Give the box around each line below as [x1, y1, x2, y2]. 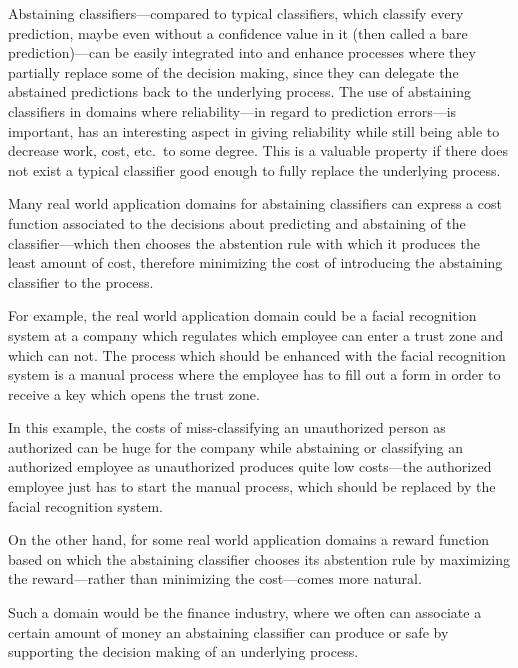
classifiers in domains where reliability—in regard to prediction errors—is [8, 100, 457, 121]
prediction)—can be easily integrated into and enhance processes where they [8, 42, 476, 63]
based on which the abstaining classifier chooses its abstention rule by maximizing [8, 548, 510, 569]
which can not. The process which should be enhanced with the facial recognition [8, 344, 506, 365]
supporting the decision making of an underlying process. [8, 641, 359, 662]
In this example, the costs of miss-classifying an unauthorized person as [8, 417, 446, 438]
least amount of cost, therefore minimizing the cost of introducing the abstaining [8, 252, 503, 273]
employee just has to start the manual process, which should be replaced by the [8, 476, 496, 497]
